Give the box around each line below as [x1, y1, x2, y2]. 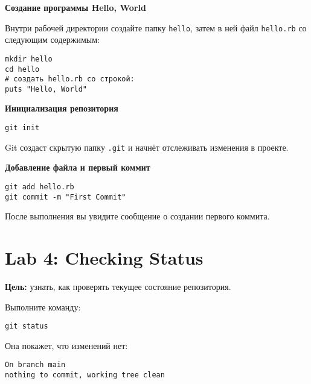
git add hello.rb [5, 182, 74, 191]
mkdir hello [5, 54, 53, 63]
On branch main [5, 360, 66, 370]
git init [5, 124, 40, 133]
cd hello [5, 65, 40, 74]
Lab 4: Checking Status [5, 245, 204, 270]
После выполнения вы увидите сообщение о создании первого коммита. [5, 210, 270, 222]
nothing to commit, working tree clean [5, 371, 165, 380]
